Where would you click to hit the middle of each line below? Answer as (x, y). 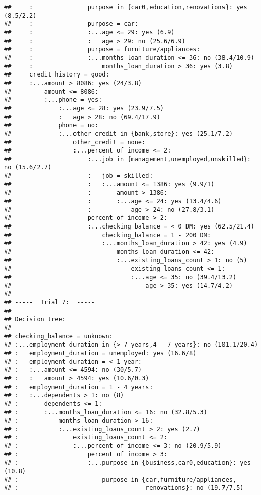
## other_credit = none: (75, 142)
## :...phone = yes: (53, 100)
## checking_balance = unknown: (59, 336)
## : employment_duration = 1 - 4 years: (79, 387)
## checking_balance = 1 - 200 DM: (108, 235)
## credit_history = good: (57, 75)
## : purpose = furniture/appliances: (102, 49)
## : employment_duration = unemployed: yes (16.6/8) (100, 353)
